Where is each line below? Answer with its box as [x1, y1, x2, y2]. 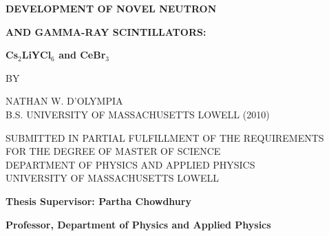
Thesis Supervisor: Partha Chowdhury [6, 193, 191, 208]
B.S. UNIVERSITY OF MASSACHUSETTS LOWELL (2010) [6, 107, 270, 121]
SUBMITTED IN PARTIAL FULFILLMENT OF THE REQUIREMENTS [6, 130, 324, 144]
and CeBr [59, 47, 106, 62]
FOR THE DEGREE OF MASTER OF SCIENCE [6, 144, 221, 158]
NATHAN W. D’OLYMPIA [6, 94, 123, 108]
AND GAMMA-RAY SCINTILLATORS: [6, 24, 206, 39]
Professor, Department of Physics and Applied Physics [6, 217, 271, 231]
